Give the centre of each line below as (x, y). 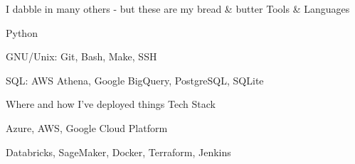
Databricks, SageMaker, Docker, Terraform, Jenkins (118, 152)
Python (22, 32)
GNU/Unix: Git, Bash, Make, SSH (81, 56)
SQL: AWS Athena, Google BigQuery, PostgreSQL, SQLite (135, 80)
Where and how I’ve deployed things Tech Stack (111, 104)
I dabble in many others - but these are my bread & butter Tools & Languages (178, 9)
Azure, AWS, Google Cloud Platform (87, 127)
